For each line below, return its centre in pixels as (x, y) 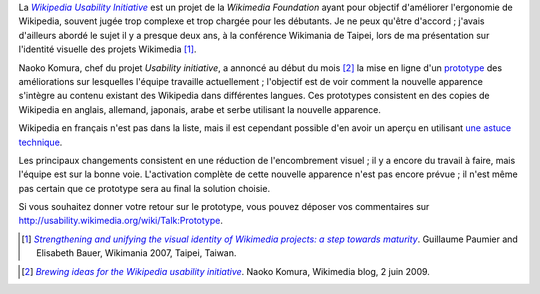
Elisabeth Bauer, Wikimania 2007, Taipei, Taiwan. (136, 253)
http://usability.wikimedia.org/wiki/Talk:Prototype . (121, 221)
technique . (40, 142)
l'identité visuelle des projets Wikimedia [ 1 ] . (107, 49)
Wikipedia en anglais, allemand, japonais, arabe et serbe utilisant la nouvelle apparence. (200, 109)
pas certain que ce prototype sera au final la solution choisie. (144, 188)
